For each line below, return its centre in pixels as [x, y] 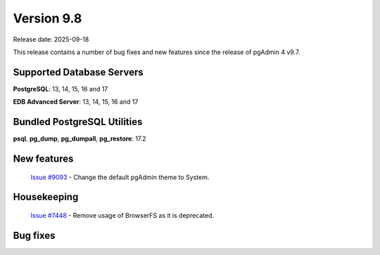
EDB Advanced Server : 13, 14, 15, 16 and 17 [76, 102]
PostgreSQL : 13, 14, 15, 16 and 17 [61, 89]
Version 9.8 [47, 18]
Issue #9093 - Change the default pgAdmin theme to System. [120, 177]
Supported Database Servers [78, 72]
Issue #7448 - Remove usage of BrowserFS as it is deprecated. [122, 215]
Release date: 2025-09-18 [51, 39]
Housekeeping [46, 197]
